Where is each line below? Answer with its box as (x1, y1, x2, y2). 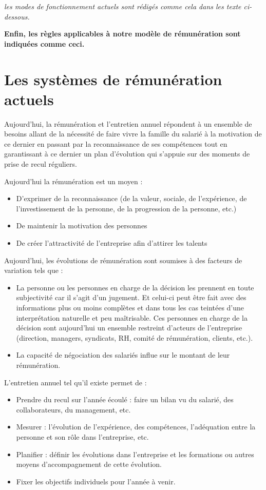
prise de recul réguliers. (4, 159, 77, 169)
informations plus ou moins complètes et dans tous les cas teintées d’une (16, 302, 244, 312)
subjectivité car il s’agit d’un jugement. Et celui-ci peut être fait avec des (16, 292, 246, 303)
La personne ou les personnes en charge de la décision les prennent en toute (16, 282, 254, 292)
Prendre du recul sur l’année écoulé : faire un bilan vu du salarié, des (16, 394, 234, 405)
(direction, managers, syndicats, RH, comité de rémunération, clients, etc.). (16, 332, 253, 343)
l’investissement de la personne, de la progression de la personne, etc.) (16, 203, 237, 213)
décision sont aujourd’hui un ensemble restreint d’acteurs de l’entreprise (16, 322, 242, 333)
